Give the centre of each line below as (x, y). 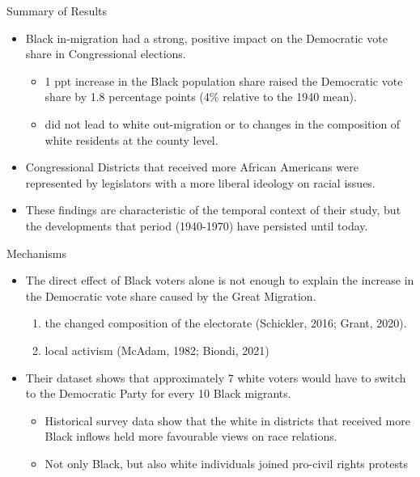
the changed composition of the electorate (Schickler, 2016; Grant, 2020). (226, 323)
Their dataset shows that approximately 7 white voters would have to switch (216, 377)
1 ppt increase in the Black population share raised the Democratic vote (224, 80)
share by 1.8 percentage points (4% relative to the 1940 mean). (201, 97)
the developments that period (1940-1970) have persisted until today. (197, 225)
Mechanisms (37, 253)
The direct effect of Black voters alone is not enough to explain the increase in (220, 280)
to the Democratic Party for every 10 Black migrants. (158, 393)
